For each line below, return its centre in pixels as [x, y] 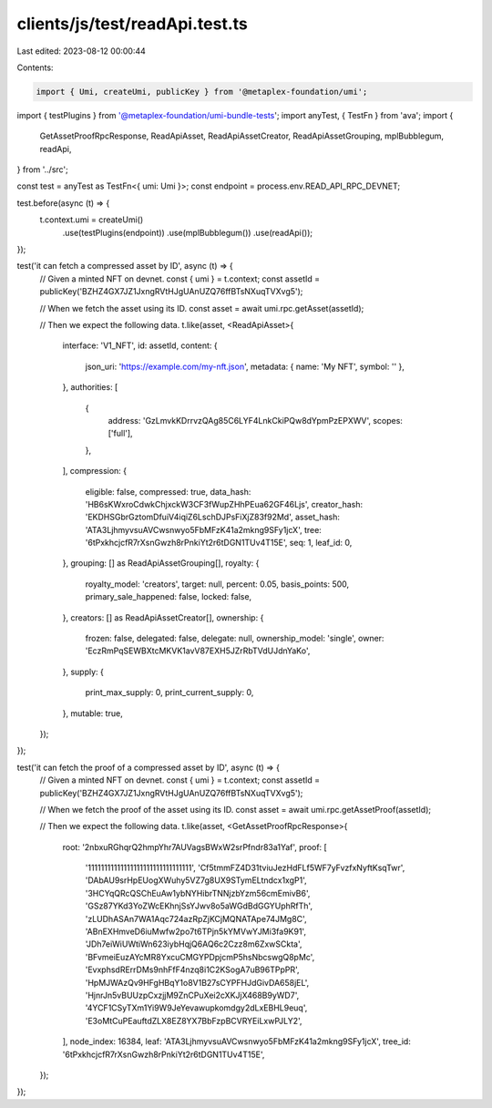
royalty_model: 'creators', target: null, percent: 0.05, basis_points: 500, [217, 584]
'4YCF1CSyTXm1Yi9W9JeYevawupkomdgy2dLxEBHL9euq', [196, 1008]
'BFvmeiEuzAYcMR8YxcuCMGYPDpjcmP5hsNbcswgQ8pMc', [200, 957]
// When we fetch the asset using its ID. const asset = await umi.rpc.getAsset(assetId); [202, 308]
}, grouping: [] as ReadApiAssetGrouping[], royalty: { [161, 563]
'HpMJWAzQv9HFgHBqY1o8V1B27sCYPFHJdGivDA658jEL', [197, 982]
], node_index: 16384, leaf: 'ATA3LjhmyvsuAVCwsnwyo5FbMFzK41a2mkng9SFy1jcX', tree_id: [237, 1041]
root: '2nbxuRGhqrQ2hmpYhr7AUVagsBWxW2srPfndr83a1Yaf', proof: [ [195, 846]
